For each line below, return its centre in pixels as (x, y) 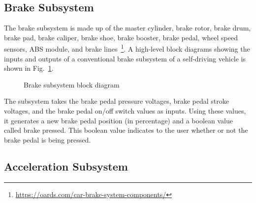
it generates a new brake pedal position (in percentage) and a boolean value (118, 120)
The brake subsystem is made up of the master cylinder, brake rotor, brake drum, (128, 28)
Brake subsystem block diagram (72, 84)
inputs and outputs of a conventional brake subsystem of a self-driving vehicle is (125, 58)
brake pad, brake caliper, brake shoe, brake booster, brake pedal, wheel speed (121, 37)
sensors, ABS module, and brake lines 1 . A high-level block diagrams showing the (127, 48)
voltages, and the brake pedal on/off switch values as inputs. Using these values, (125, 111)
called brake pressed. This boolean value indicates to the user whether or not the (126, 130)
